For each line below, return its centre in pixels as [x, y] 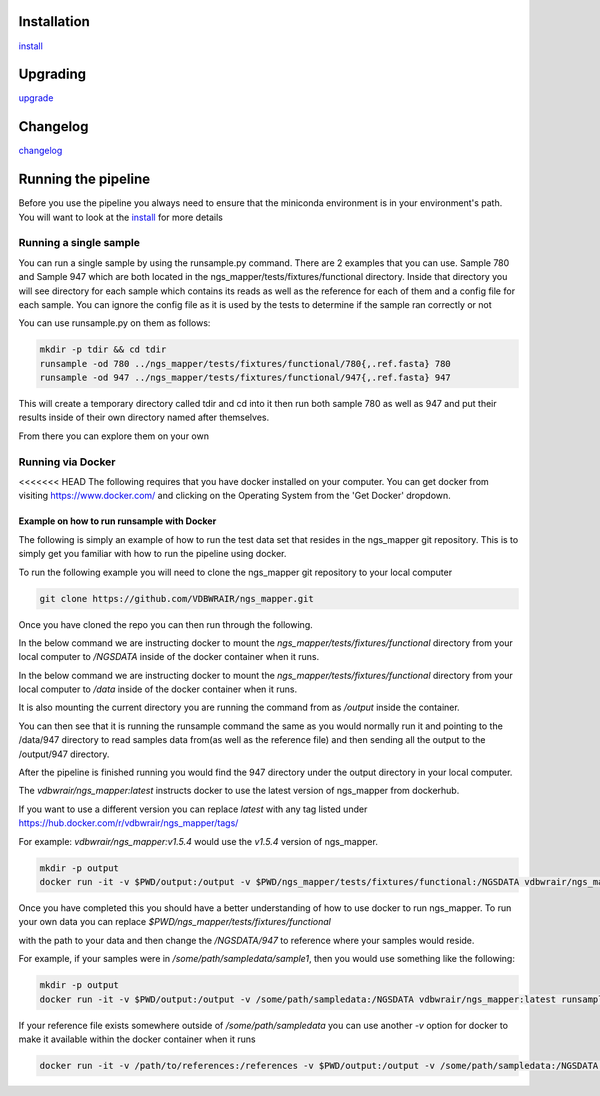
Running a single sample [79, 243]
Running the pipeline [84, 179]
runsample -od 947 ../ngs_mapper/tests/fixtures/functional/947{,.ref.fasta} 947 [245, 378]
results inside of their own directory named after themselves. [144, 417]
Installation [54, 21]
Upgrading [52, 74]
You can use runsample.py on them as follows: [114, 323]
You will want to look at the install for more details [121, 217]
